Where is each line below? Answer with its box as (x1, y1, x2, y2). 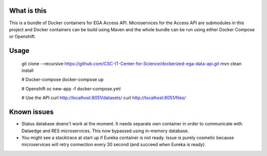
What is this (9, 6, 47, 15)
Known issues (9, 108, 54, 116)
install (21, 67, 34, 74)
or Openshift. (9, 34, 36, 40)
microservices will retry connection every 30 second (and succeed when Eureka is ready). (21, 142, 206, 148)
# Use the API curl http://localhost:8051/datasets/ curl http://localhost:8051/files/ (21, 95, 186, 101)
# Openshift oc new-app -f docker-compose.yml (21, 86, 121, 92)
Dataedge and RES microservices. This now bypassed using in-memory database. (21, 128, 189, 134)
